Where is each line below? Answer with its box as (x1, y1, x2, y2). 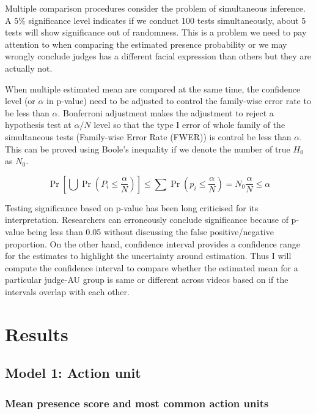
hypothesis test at (5, 118, 72, 131)
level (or (5, 94, 35, 107)
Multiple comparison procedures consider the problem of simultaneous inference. (5, 2, 306, 14)
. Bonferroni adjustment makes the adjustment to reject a (57, 106, 274, 119)
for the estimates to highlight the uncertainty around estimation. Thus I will (5, 249, 292, 262)
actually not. (5, 61, 53, 74)
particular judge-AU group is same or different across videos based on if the (5, 273, 288, 286)
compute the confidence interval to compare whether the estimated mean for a (5, 261, 298, 274)
